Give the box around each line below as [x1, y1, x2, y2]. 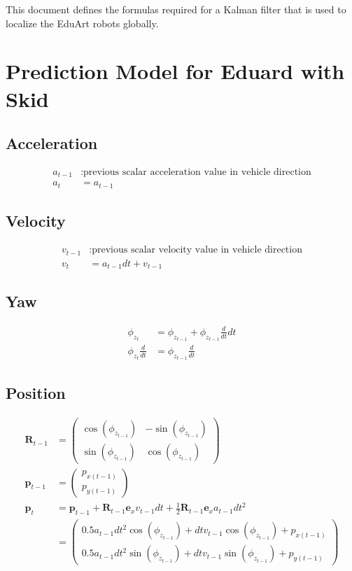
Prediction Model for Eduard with [6, 57, 345, 85]
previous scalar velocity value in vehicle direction [92, 245, 302, 255]
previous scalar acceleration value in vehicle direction [83, 167, 311, 177]
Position [6, 381, 66, 403]
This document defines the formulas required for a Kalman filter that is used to [6, 2, 346, 16]
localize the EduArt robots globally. [6, 15, 159, 30]
